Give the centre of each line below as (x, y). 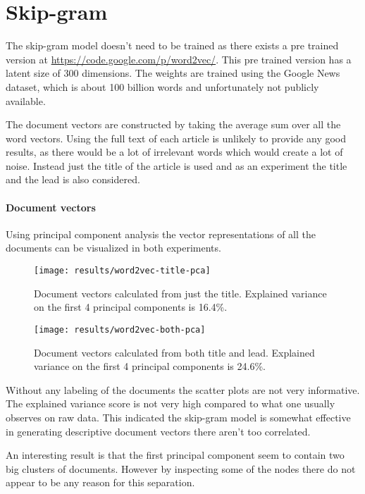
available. (26, 100)
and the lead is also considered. (73, 179)
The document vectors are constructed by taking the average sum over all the (173, 124)
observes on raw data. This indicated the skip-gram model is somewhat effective (178, 417)
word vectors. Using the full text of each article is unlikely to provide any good (176, 138)
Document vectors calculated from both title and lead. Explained (174, 352)
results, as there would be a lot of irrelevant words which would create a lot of (174, 152)
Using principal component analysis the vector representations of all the (161, 234)
